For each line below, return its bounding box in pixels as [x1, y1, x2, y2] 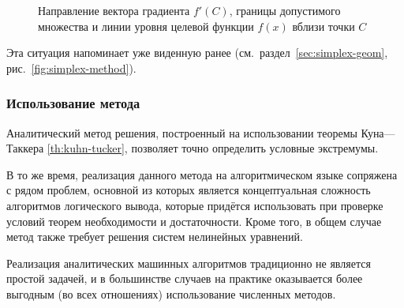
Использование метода [6, 93, 140, 113]
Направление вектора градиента [38, 2, 190, 18]
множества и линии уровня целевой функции [38, 17, 254, 34]
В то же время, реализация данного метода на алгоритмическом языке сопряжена [6, 166, 398, 182]
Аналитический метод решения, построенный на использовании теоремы [6, 124, 357, 141]
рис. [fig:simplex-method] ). [6, 59, 137, 76]
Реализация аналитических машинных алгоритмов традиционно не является [6, 254, 371, 271]
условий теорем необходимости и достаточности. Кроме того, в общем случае [6, 212, 382, 229]
